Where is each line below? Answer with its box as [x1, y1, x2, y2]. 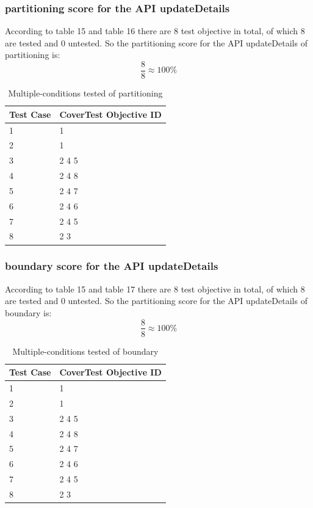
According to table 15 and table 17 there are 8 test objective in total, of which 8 [5, 282, 305, 295]
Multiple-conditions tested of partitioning [8, 87, 163, 100]
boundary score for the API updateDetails [5, 258, 218, 274]
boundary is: [5, 306, 52, 319]
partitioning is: [5, 48, 60, 61]
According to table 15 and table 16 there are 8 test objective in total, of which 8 [5, 24, 305, 37]
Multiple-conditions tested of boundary [12, 344, 159, 357]
